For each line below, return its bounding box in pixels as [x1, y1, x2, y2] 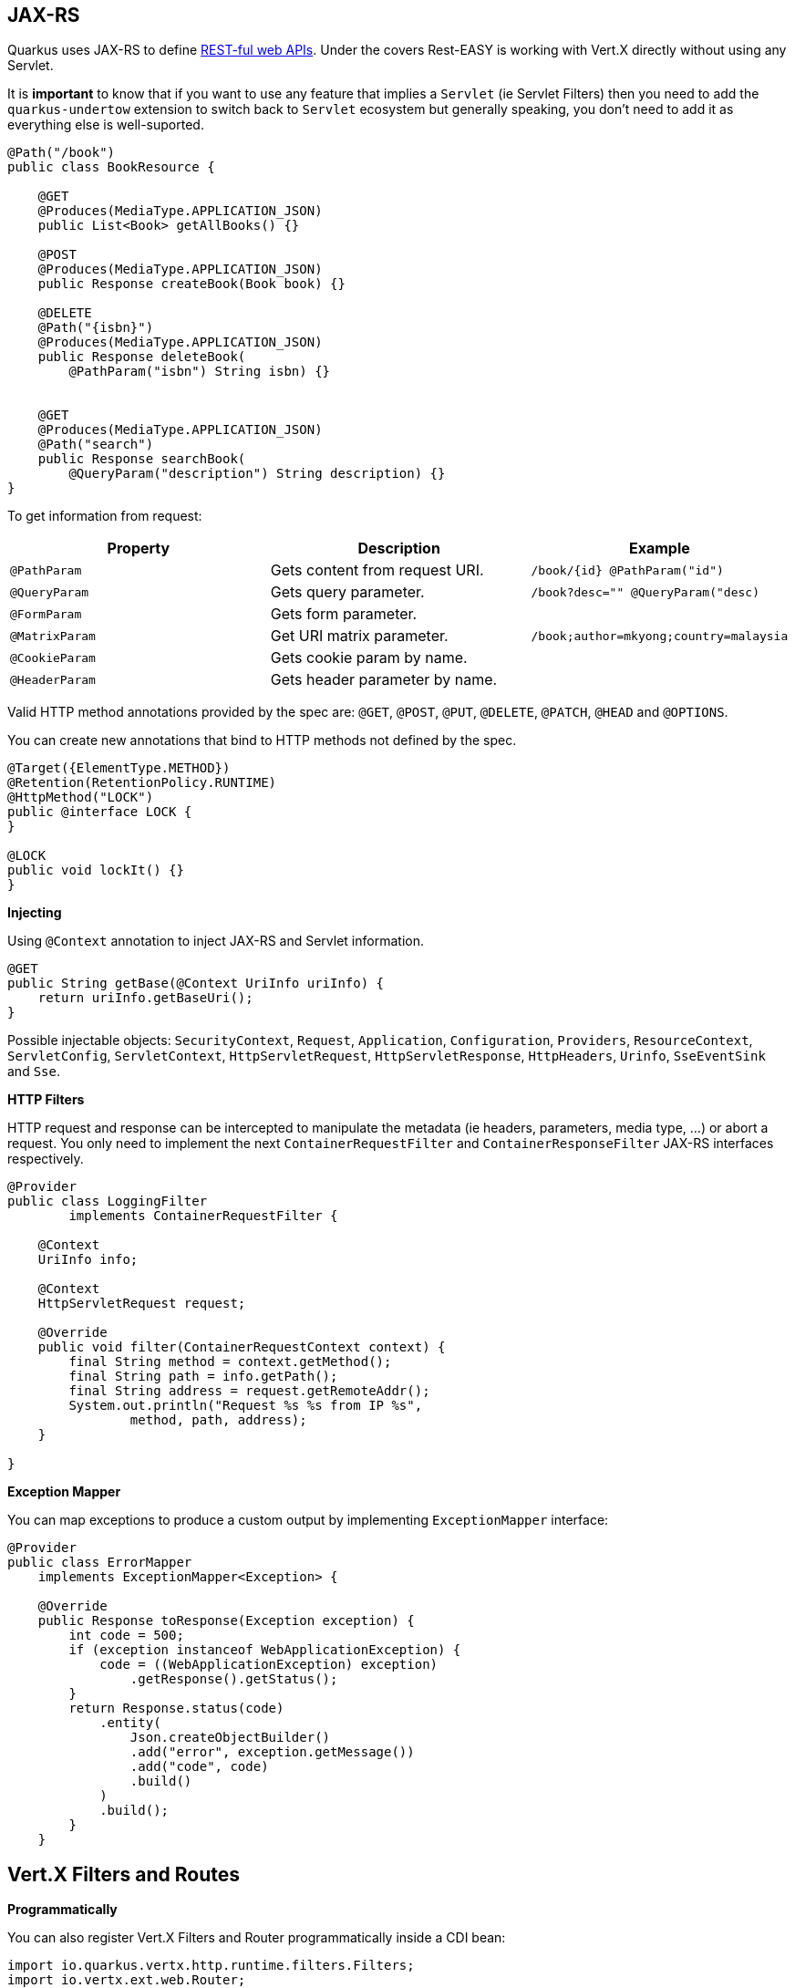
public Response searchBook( [37, 451, 246, 467]
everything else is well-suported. [7, 117, 204, 133]
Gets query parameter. [270, 583, 425, 602]
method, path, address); [129, 1413, 307, 1428]
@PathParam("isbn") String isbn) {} [68, 364, 331, 379]
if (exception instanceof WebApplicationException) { [68, 1642, 461, 1658]
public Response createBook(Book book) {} [37, 276, 346, 292]
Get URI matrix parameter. [270, 626, 449, 646]
